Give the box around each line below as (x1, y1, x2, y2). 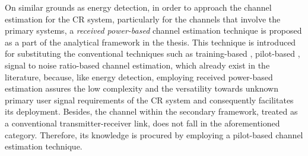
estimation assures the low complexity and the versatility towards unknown (5, 82, 279, 95)
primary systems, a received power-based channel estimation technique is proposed (5, 24, 302, 37)
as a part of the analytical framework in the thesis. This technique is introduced (5, 35, 296, 48)
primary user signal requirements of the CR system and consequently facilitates (5, 93, 294, 106)
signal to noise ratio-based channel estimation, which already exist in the (5, 58, 270, 71)
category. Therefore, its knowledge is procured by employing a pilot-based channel (5, 128, 303, 141)
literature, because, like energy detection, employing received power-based (5, 70, 273, 83)
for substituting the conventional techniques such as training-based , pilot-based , (5, 47, 300, 60)
